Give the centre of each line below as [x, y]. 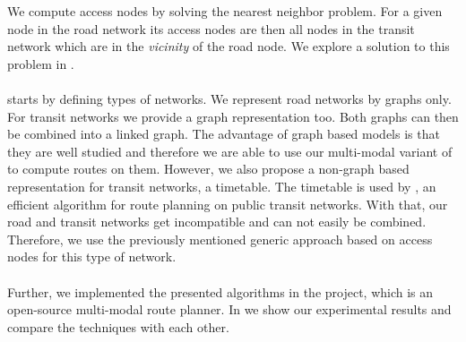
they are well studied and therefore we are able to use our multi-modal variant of [230, 151]
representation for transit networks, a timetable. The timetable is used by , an [222, 186]
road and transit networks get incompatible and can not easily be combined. [217, 222]
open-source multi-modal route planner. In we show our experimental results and [229, 309]
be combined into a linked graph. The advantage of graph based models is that [224, 134]
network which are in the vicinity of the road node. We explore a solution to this [229, 46]
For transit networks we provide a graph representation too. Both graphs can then [233, 116]
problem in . [41, 63]
